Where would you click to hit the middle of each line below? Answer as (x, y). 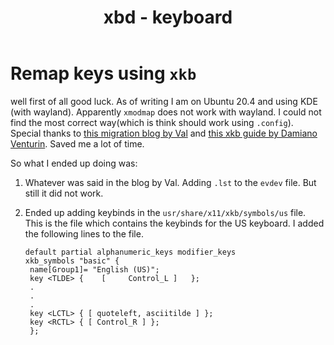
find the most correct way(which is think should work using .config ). (152, 122)
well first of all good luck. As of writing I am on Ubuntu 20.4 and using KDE (164, 101)
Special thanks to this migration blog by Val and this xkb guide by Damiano (164, 133)
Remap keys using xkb (103, 73)
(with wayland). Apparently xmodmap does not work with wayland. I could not (166, 112)
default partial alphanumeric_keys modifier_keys (130, 252)
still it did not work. (64, 193)
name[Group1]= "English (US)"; (94, 269)
